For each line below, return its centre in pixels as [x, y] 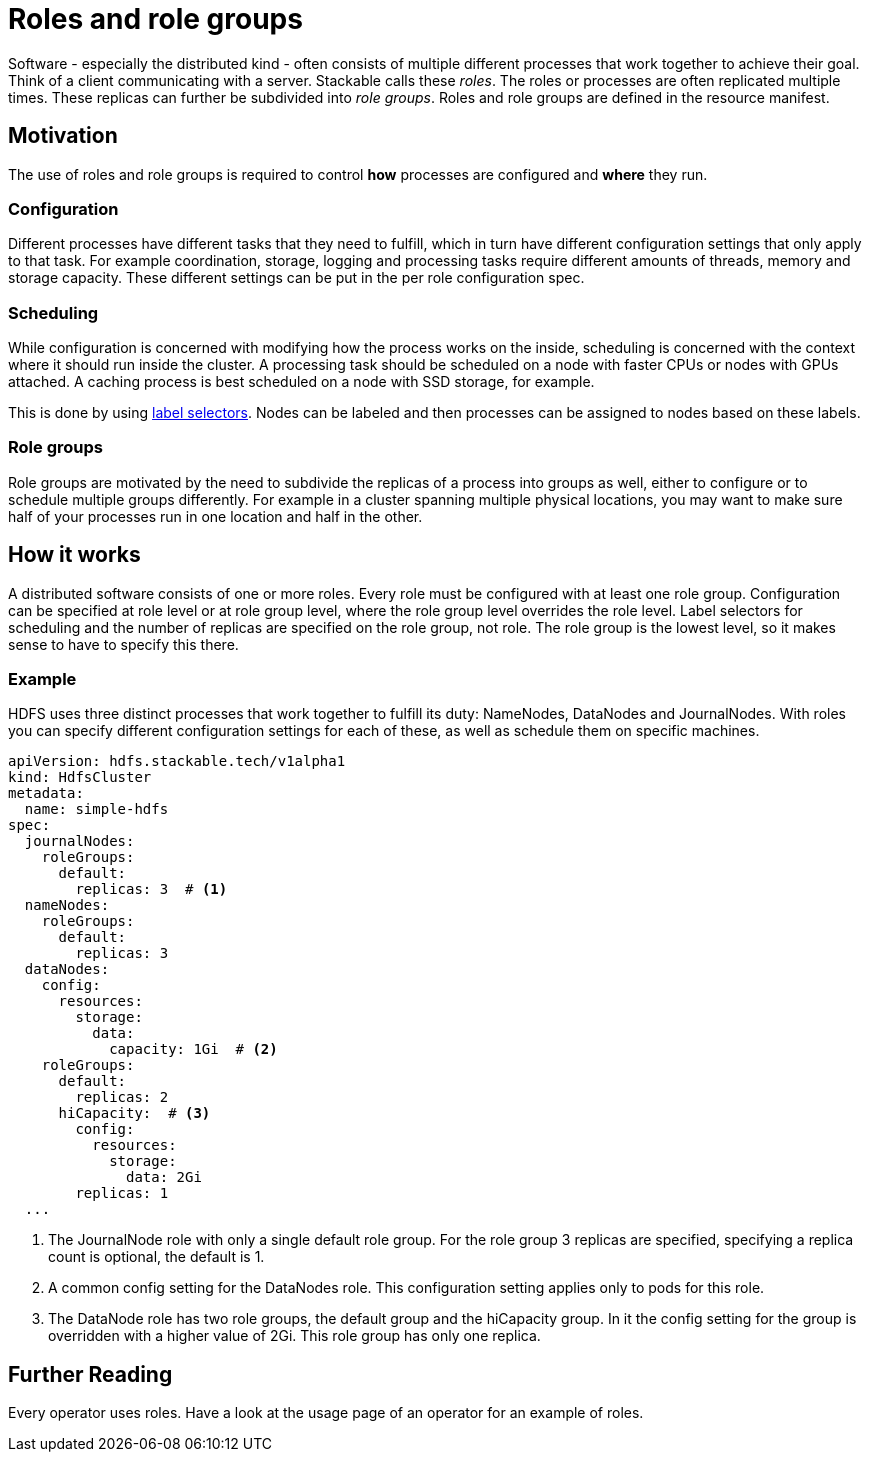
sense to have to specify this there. [123, 644]
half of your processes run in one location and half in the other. [215, 516]
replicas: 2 [122, 1097]
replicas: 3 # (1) [151, 889]
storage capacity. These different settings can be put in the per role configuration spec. [296, 278]
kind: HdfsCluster [80, 777]
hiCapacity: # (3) [134, 1113]
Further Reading [90, 1374]
